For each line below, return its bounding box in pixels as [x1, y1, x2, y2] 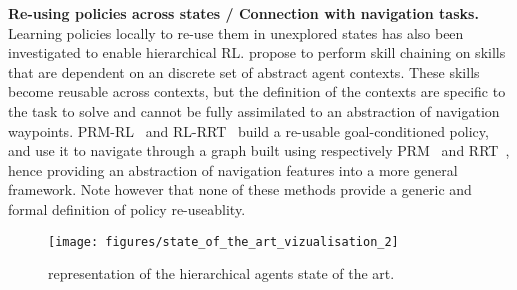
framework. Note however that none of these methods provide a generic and [8, 179, 472, 200]
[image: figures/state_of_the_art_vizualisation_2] [48, 234, 399, 249]
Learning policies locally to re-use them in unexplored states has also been [8, 22, 464, 43]
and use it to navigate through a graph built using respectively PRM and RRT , [8, 140, 510, 161]
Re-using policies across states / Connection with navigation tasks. [8, 3, 479, 23]
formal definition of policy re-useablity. [8, 198, 246, 219]
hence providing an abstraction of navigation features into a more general [8, 159, 458, 180]
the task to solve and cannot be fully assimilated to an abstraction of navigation [8, 100, 500, 121]
